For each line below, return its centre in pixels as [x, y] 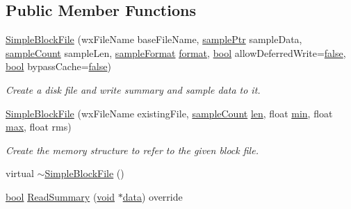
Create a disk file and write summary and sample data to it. [133, 89]
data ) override [153, 196]
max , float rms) [39, 127]
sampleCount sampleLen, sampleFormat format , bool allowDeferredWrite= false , [176, 52]
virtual [20, 173]
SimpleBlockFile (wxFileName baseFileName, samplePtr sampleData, [154, 39]
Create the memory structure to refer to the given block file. [132, 150]
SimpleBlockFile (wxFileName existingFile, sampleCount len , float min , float [169, 113]
